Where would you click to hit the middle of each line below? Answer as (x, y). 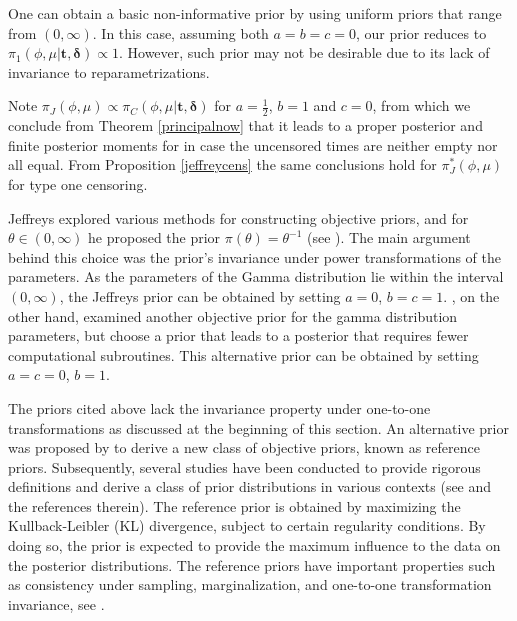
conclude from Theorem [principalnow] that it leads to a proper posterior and (245, 125)
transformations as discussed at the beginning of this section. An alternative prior (258, 427)
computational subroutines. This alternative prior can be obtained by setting (243, 354)
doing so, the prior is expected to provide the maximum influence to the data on (254, 545)
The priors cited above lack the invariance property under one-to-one (219, 407)
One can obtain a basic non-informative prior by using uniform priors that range (255, 13)
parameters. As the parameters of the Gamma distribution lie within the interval (256, 276)
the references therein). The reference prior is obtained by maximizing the (234, 505)
